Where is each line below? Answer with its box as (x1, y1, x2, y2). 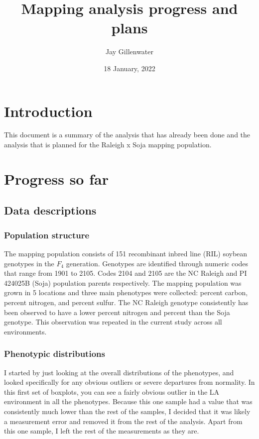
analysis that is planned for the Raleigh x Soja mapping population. (4, 139, 212, 150)
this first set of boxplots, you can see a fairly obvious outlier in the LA (4, 386, 220, 397)
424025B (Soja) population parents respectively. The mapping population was (4, 277, 242, 288)
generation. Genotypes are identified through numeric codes (66, 258, 249, 268)
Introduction (4, 101, 93, 121)
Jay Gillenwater (106, 46, 153, 57)
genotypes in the (4, 258, 54, 268)
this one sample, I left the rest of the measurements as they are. (4, 426, 199, 436)
